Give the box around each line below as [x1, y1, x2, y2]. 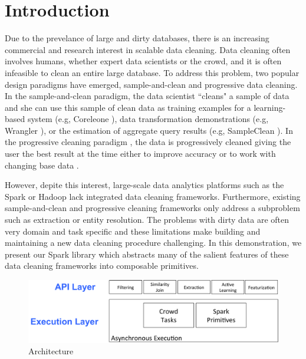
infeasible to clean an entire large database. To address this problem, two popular [5, 66, 300, 78]
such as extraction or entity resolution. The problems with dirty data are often [5, 213, 289, 226]
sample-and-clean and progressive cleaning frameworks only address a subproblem [5, 202, 300, 214]
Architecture [28, 345, 74, 357]
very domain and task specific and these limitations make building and [5, 225, 261, 237]
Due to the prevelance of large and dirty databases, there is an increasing [5, 32, 269, 44]
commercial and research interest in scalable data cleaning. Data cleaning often [5, 43, 291, 55]
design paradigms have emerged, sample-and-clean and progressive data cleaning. [5, 78, 298, 90]
